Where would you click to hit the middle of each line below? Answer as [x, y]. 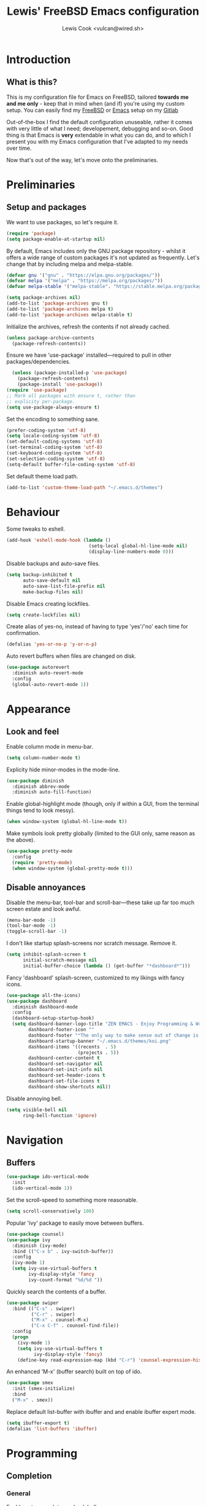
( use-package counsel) [35, 1234]
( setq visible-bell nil [37, 1110]
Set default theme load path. [42, 476]
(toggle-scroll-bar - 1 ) [37, 932]
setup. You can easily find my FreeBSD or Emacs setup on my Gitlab [93, 110]
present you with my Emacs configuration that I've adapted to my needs [97, 141]
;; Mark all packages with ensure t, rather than [71, 396]
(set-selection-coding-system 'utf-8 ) [56, 459]
